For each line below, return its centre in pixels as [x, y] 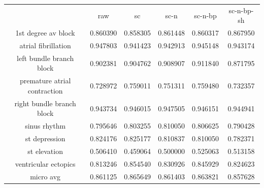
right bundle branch [45, 103]
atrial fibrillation [45, 45]
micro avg [45, 176]
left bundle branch [45, 58]
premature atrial [45, 81]
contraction [45, 90]
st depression [45, 138]
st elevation [45, 151]
